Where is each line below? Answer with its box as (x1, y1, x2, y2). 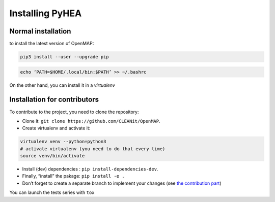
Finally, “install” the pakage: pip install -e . (22, 173, 125, 179)
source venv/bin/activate (20, 153, 85, 159)
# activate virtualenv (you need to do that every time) (20, 146, 166, 152)
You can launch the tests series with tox (9, 189, 95, 195)
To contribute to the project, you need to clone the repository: (9, 109, 139, 115)
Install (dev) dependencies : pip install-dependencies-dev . (22, 166, 158, 172)
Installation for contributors (9, 95, 99, 104)
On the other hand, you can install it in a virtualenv (9, 82, 116, 88)
